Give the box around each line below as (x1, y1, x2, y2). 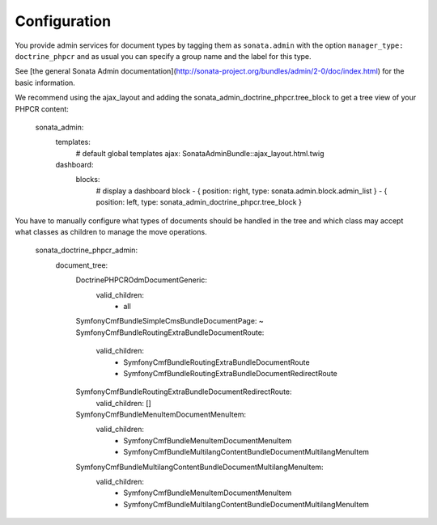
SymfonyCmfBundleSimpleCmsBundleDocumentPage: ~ (75, 316, 265, 326)
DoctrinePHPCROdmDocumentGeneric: (75, 275, 208, 285)
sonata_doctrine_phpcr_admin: (35, 245, 138, 255)
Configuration (15, 12, 112, 30)
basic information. (15, 78, 76, 87)
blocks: (75, 175, 100, 184)
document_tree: (55, 260, 108, 270)
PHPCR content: (15, 104, 69, 113)
